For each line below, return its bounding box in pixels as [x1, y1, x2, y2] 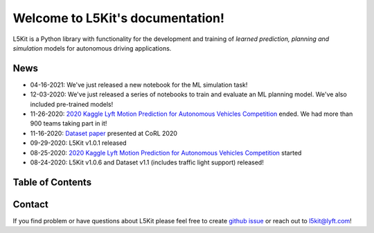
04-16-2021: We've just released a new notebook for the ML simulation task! [30, 80, 248, 89]
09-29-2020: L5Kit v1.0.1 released [30, 139, 127, 147]
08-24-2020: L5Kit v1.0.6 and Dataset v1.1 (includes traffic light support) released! [30, 158, 265, 166]
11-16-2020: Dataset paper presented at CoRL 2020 [30, 129, 178, 137]
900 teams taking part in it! [30, 119, 107, 128]
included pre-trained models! [30, 100, 114, 108]
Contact [12, 198, 48, 210]
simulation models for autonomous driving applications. [12, 44, 172, 52]
